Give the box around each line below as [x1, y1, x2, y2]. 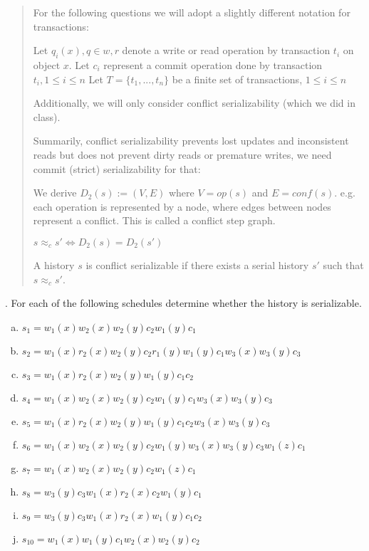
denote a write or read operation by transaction [122, 43, 331, 58]
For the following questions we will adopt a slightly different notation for [33, 5, 350, 19]
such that [323, 257, 364, 272]
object [33, 57, 61, 72]
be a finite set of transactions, [172, 71, 303, 86]
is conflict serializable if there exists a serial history [85, 257, 309, 272]
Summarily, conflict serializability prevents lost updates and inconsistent [33, 133, 349, 148]
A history [33, 257, 75, 272]
